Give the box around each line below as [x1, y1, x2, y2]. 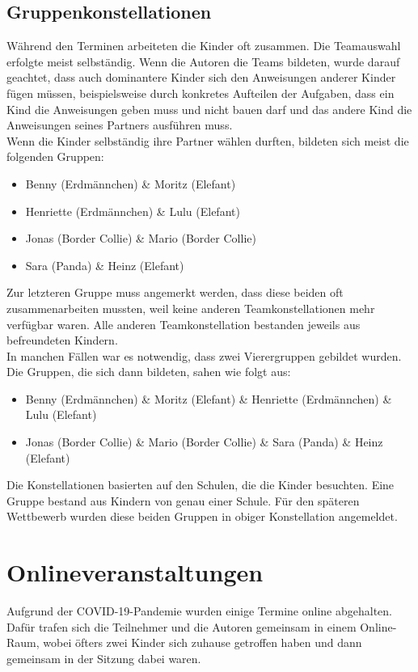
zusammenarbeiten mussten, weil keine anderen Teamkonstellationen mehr [6, 299, 375, 316]
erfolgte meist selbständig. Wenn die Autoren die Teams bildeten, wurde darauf [6, 53, 400, 70]
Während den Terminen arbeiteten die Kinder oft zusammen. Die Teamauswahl [6, 37, 401, 54]
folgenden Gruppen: [6, 148, 104, 165]
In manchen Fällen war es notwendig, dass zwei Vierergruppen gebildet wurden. [6, 347, 402, 364]
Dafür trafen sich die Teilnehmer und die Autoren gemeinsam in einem [6, 618, 357, 635]
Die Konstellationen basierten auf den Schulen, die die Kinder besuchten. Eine [6, 476, 395, 493]
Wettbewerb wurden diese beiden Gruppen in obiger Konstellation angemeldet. [6, 508, 398, 525]
